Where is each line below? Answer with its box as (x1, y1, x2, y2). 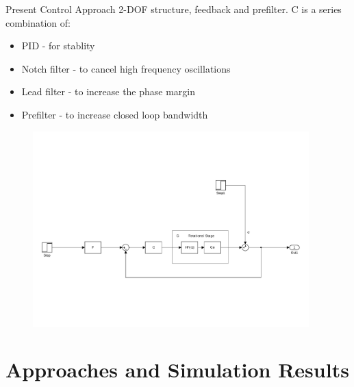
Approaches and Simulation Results (5, 355, 349, 384)
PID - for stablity (21, 38, 95, 53)
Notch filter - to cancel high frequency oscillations (21, 61, 231, 75)
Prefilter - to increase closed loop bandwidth (21, 107, 208, 121)
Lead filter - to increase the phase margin (21, 84, 196, 99)
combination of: (5, 15, 71, 29)
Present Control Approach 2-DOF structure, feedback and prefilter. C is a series (5, 2, 342, 16)
